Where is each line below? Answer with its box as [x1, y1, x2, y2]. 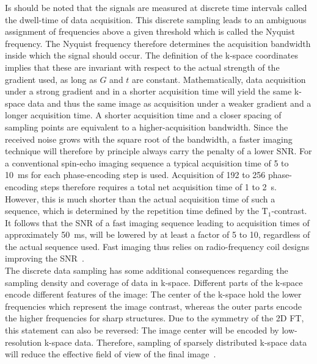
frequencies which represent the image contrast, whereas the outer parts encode [5, 299, 302, 312]
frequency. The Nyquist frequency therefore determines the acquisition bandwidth [5, 37, 311, 49]
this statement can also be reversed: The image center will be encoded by [5, 324, 279, 337]
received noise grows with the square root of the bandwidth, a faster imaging [5, 132, 293, 145]
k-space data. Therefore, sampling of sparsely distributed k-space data [44, 335, 307, 348]
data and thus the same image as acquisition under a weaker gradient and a [27, 96, 312, 109]
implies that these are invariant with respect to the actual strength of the [5, 60, 280, 73]
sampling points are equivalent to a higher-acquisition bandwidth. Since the [5, 120, 288, 133]
